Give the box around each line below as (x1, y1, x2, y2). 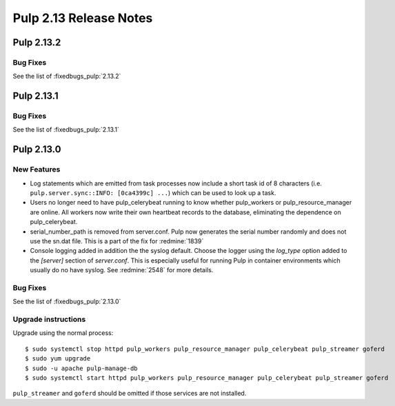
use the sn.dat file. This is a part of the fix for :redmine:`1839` (30, 236, 204, 245)
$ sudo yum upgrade (25, 355, 91, 363)
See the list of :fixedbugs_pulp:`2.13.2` (12, 72, 121, 81)
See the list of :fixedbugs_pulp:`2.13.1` (12, 125, 120, 134)
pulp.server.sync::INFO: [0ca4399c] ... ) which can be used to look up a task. (30, 189, 276, 197)
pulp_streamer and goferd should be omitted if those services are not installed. (12, 389, 247, 398)
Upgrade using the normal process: (12, 329, 114, 337)
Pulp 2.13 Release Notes (12, 10, 153, 26)
